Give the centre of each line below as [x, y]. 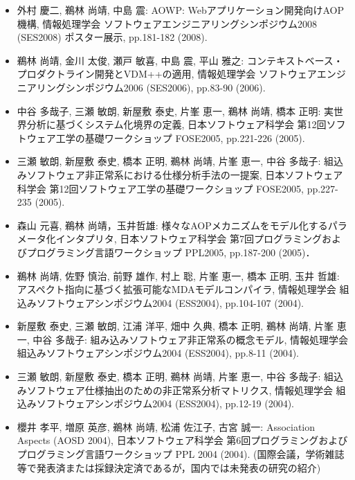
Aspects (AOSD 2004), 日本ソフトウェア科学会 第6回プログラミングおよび [182, 440]
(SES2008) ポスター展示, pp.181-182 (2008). [112, 37]
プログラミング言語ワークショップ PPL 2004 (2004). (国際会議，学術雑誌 [181, 454]
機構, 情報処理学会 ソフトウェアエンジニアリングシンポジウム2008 [167, 23]
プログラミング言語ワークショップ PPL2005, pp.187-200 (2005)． [171, 252]
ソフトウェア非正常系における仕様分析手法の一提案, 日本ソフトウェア [185, 174]
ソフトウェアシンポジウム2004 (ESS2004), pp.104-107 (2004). [170, 302]
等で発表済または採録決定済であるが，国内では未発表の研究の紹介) [169, 467]
